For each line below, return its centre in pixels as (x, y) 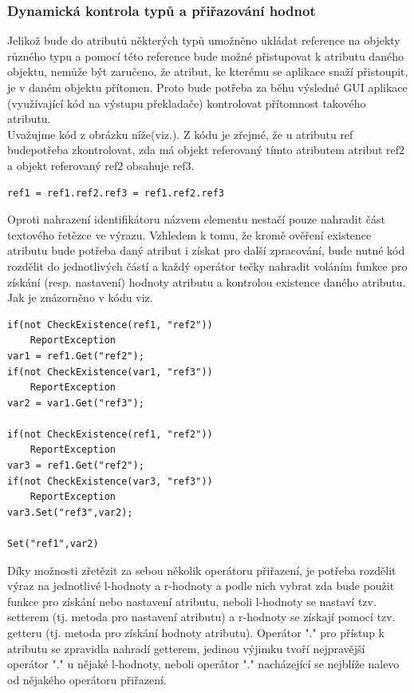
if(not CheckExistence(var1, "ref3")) (110, 372)
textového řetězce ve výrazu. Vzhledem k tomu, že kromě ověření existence (189, 234)
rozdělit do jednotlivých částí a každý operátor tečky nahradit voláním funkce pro (207, 265)
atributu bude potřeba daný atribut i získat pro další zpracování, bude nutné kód (206, 250)
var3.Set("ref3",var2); (70, 512)
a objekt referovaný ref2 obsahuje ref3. (101, 165)
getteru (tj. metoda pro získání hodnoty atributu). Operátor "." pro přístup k (196, 632)
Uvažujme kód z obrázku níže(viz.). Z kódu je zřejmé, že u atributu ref (180, 134)
